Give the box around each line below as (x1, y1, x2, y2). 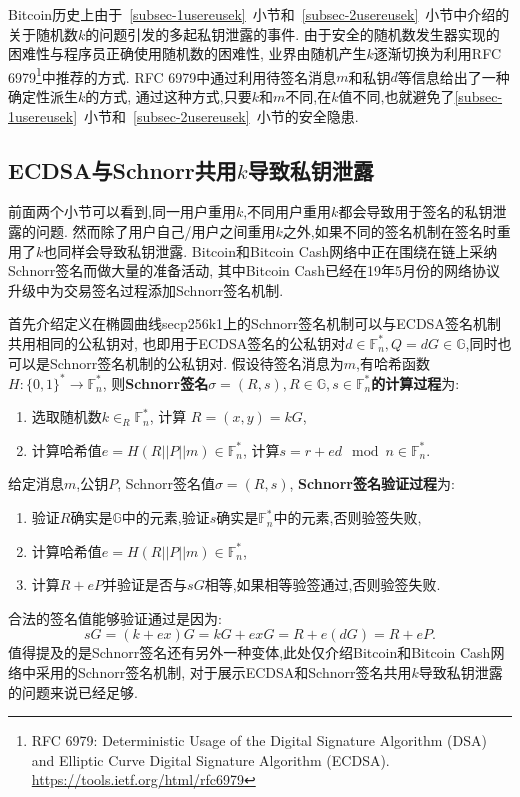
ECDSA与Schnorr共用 (8, 154, 237, 185)
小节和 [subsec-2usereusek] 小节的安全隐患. (84, 105, 359, 126)
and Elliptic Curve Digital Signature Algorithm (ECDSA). (31, 749, 390, 770)
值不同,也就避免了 (338, 86, 455, 107)
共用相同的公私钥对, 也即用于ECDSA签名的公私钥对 (8, 332, 346, 353)
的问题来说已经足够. (8, 681, 138, 702)
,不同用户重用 (243, 201, 332, 222)
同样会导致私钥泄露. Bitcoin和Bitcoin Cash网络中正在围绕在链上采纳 (57, 240, 498, 261)
